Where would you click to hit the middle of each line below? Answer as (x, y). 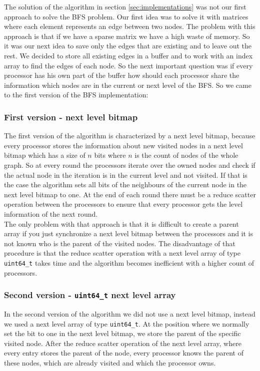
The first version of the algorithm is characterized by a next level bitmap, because (130, 136)
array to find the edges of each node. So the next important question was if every (128, 65)
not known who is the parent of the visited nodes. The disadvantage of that (120, 243)
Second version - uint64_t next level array (90, 295)
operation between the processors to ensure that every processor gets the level (123, 204)
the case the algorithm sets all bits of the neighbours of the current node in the (125, 185)
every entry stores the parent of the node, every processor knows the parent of (124, 353)
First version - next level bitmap (71, 117)
